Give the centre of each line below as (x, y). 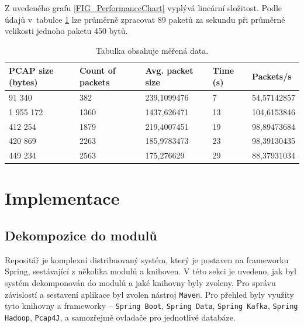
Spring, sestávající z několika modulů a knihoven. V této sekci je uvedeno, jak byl (151, 271)
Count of (97, 70)
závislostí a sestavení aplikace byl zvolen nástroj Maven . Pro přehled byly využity (150, 294)
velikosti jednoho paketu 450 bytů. (66, 31)
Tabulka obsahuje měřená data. (152, 50)
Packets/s (272, 76)
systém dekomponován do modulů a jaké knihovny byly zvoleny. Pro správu (140, 283)
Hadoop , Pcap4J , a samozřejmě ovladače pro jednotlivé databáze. (120, 317)
